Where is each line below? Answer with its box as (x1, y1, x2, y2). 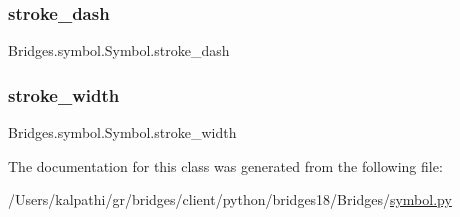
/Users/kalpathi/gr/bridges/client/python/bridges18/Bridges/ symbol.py (8, 189, 452, 210)
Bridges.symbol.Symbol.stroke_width (8, 122, 237, 143)
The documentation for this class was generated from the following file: (8, 155, 443, 176)
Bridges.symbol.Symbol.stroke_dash (8, 40, 230, 61)
